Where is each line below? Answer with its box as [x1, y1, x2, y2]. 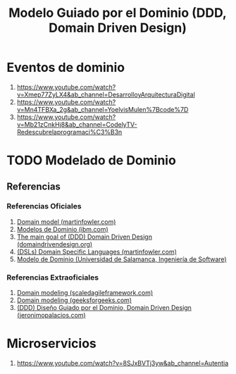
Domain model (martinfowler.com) [16, 217, 116, 226]
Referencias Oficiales [6, 201, 82, 211]
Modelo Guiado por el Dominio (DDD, [8, 5, 227, 21]
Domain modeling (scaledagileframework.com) [16, 289, 154, 297]
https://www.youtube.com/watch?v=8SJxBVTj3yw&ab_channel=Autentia [16, 359, 229, 368]
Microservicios [6, 336, 97, 351]
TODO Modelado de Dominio [6, 153, 177, 168]
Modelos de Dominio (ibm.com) [16, 225, 108, 233]
